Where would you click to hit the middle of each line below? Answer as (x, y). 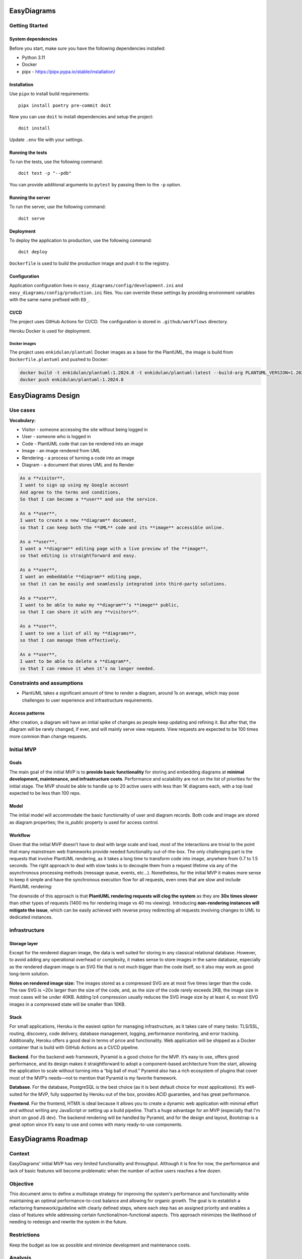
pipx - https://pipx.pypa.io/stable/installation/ (69, 72)
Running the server (30, 197)
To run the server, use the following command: (58, 207)
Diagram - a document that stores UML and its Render (78, 465)
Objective (21, 1183)
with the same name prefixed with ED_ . (50, 299)
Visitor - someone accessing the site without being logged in (85, 430)
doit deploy (33, 252)
